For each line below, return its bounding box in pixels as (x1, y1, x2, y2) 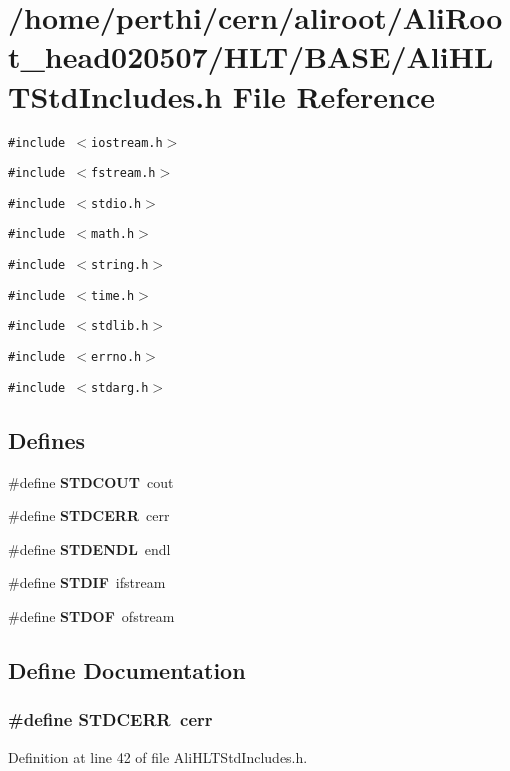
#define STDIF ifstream (8, 572, 166, 593)
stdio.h (91, 196, 142, 211)
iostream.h (91, 135, 163, 150)
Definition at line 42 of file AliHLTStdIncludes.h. (8, 746, 308, 767)
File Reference (232, 75, 435, 116)
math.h (91, 227, 135, 242)
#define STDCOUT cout (8, 471, 174, 492)
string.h (91, 258, 149, 273)
